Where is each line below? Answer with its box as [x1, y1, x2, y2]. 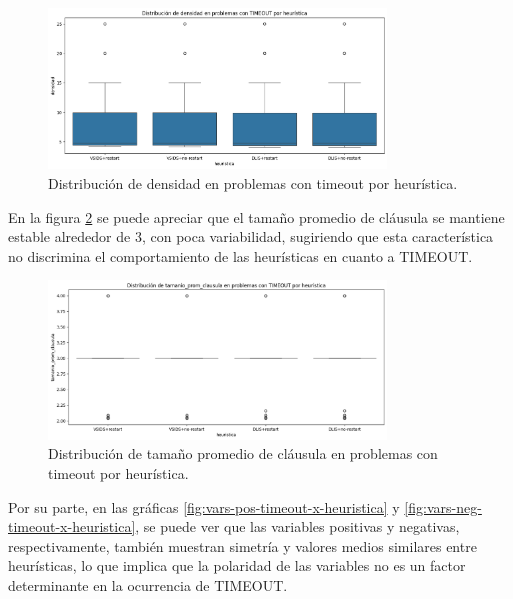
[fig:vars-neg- [404, 496, 482, 517]
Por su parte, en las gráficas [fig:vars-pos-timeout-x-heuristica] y [8, 496, 400, 517]
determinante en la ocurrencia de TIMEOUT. [8, 574, 288, 595]
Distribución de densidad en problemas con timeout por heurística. [48, 173, 458, 194]
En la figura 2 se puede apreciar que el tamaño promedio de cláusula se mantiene [8, 206, 505, 227]
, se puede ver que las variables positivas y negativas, [135, 516, 460, 537]
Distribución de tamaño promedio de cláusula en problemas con [48, 443, 438, 464]
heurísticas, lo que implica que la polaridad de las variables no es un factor [8, 555, 466, 576]
